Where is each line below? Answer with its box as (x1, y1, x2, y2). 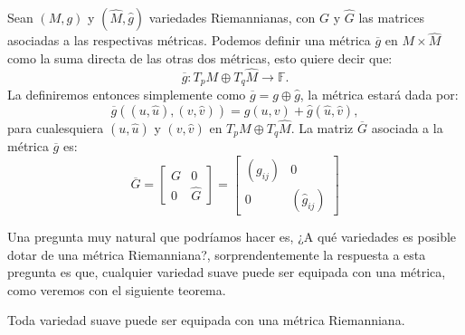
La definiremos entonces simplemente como (7, 85, 246, 104)
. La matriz (290, 118, 354, 137)
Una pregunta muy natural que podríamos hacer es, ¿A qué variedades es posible (7, 227, 457, 245)
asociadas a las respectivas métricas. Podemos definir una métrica (7, 31, 371, 50)
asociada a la (371, 118, 443, 137)
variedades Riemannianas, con (148, 8, 316, 26)
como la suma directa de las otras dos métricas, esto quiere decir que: (7, 48, 393, 67)
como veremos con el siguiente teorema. (7, 280, 226, 299)
